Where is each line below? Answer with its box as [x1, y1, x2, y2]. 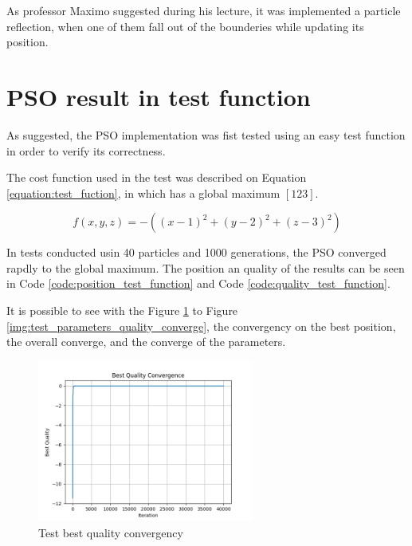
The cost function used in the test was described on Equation [6, 169, 307, 186]
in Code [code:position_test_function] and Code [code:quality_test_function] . [6, 275, 390, 292]
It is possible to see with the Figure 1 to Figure [6, 302, 238, 319]
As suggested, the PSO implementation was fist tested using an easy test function [6, 126, 406, 143]
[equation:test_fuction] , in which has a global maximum [6, 184, 281, 201]
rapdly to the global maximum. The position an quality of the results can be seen [6, 259, 405, 276]
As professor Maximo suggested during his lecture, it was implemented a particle [6, 2, 401, 18]
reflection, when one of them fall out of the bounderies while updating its [6, 18, 364, 34]
